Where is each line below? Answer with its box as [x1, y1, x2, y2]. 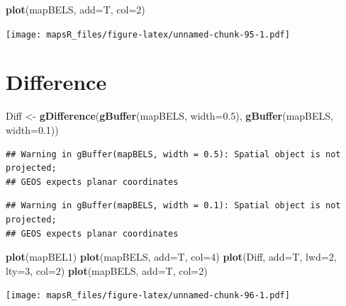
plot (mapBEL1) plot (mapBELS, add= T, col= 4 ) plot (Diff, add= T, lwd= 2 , [6, 249, 337, 264]
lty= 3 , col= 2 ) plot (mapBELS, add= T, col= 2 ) [6, 263, 208, 278]
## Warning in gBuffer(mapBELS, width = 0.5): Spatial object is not [6, 149, 341, 159]
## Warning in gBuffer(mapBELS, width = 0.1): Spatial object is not [6, 200, 341, 211]
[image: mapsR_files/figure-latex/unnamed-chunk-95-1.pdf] [6, 29, 290, 40]
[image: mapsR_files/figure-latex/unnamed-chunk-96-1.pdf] [6, 290, 290, 301]
